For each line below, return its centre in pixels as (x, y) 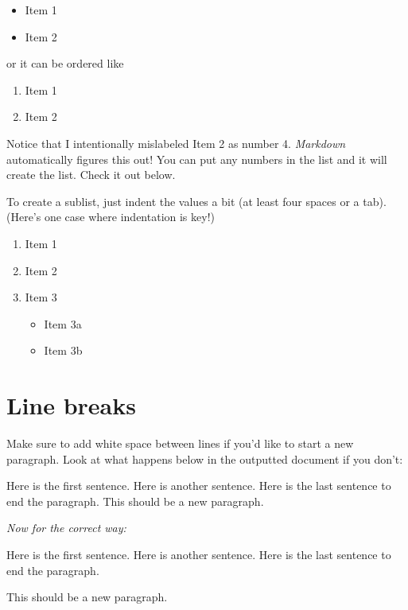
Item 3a (63, 323)
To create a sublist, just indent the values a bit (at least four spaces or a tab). (196, 201)
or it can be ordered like (65, 63)
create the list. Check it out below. (91, 175)
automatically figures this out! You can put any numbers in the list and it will (197, 159)
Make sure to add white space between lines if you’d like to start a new (180, 443)
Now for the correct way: (66, 528)
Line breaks (71, 405)
